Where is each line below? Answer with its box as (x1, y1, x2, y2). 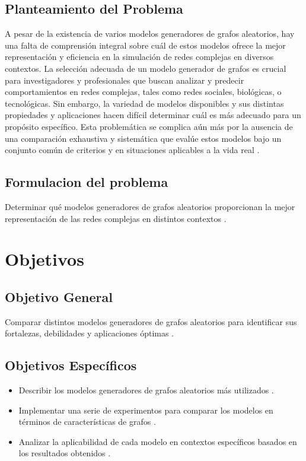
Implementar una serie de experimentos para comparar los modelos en (18, 403, 273, 416)
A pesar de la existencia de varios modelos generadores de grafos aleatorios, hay (5, 27, 295, 40)
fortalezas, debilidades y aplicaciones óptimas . (5, 327, 174, 339)
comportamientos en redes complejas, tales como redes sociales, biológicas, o (5, 85, 282, 98)
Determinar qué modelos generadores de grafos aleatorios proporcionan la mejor (5, 200, 295, 212)
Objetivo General (5, 287, 113, 306)
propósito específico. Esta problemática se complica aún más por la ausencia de (5, 120, 293, 132)
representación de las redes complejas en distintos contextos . (5, 212, 227, 224)
